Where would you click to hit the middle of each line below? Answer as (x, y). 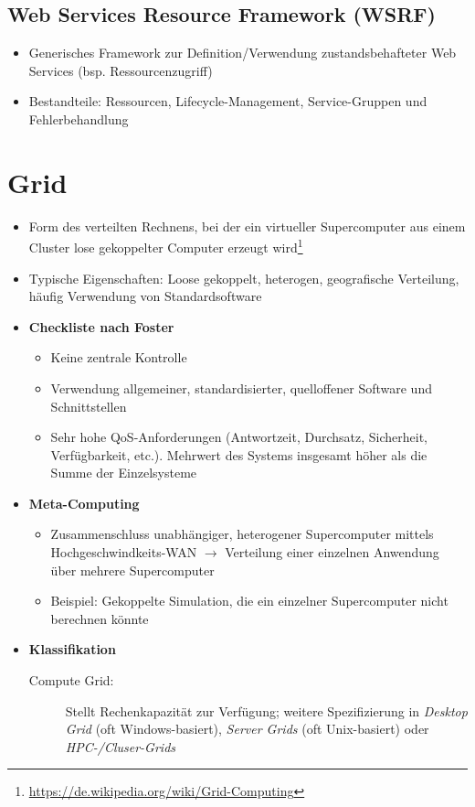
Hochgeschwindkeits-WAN (124, 552)
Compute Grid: (71, 680)
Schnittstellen (89, 406)
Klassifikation (72, 649)
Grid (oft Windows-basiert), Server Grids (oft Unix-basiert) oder (247, 729)
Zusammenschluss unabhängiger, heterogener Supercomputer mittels (242, 534)
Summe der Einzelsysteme (124, 473)
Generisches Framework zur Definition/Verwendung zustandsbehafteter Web (243, 53)
